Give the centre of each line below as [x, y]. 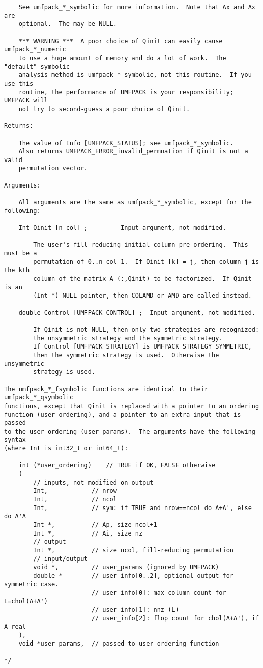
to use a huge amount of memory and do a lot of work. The [122, 58]
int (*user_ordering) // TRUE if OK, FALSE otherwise [117, 465]
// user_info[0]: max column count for [159, 593]
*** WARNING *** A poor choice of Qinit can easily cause [121, 41]
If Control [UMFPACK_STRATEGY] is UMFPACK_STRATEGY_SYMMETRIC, [142, 347]
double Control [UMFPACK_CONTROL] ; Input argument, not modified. [137, 313]
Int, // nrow [75, 491]
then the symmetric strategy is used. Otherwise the [126, 355]
